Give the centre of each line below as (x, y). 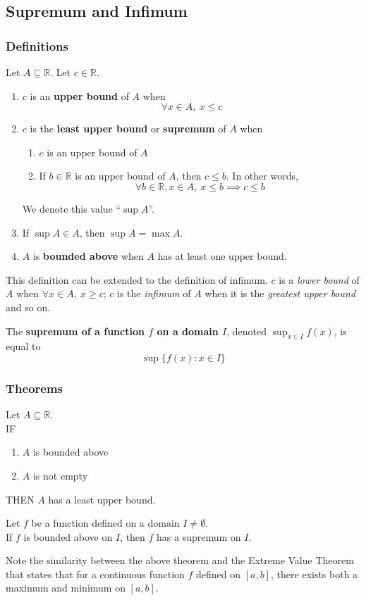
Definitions (37, 45)
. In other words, (262, 176)
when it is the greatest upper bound (280, 293)
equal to (23, 346)
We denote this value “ (72, 208)
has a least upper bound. (102, 499)
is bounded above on (68, 536)
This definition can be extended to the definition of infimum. (137, 279)
